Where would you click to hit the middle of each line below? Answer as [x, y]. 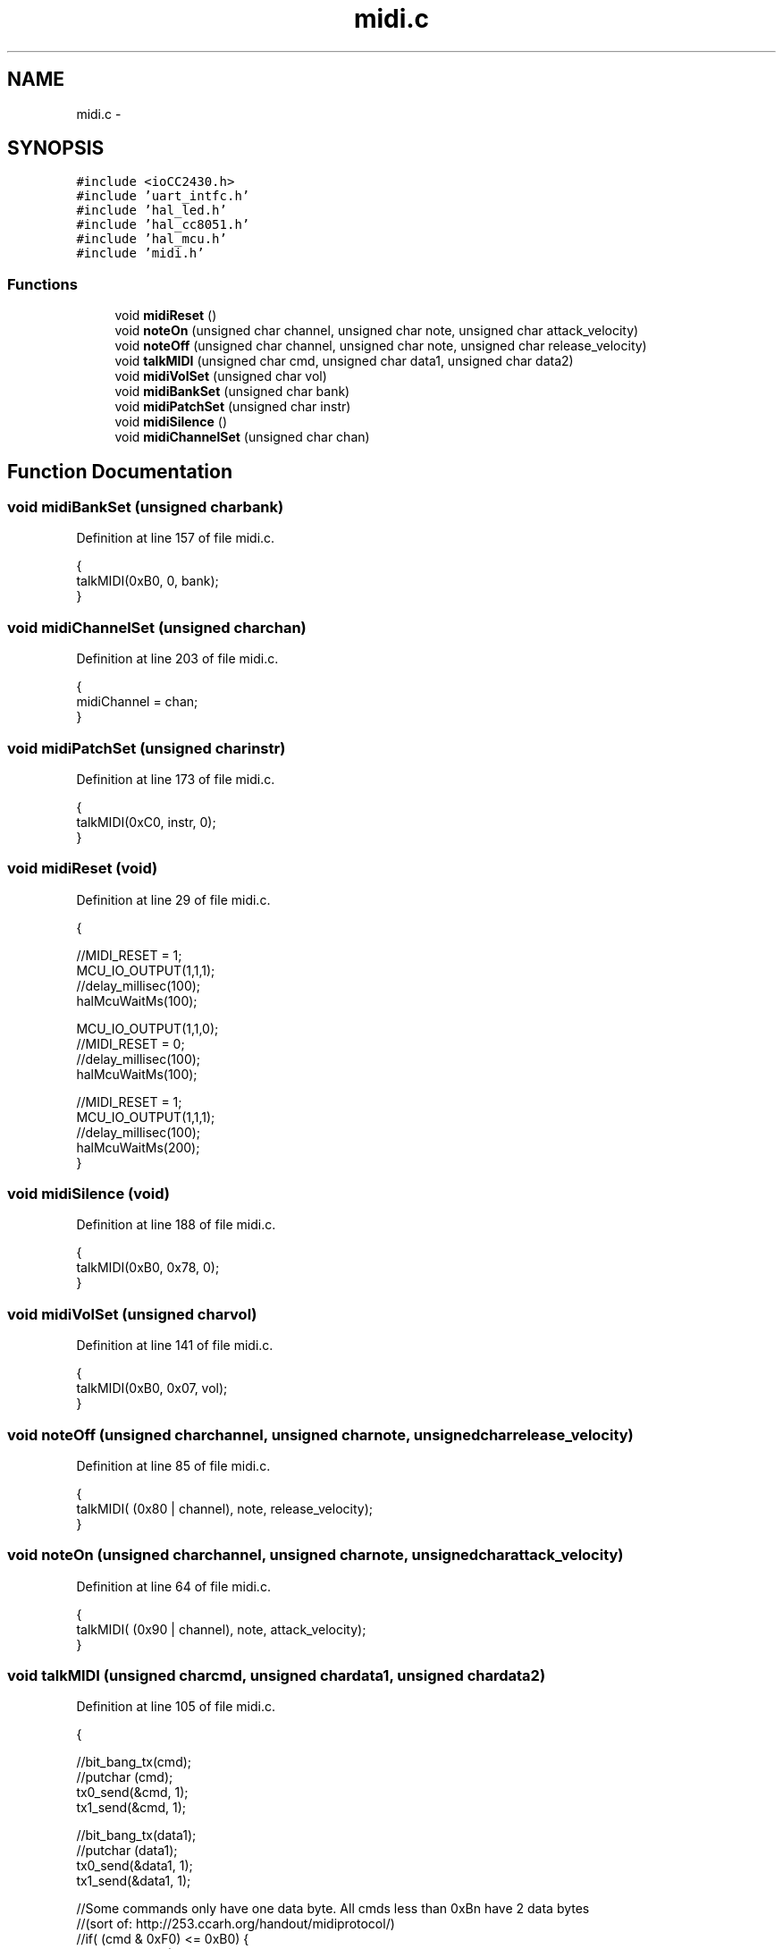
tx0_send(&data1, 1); [135, 1866]
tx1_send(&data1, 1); [134, 1881]
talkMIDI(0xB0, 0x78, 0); [148, 1268]
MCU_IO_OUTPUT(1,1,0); [147, 1028]
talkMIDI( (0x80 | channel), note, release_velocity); [225, 1508]
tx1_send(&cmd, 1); [131, 1808]
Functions [42, 284]
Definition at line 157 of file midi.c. [176, 538]
